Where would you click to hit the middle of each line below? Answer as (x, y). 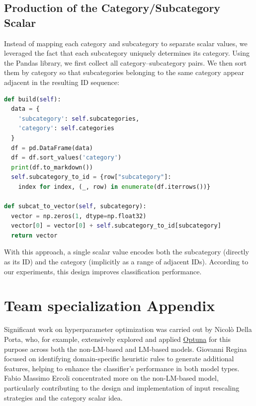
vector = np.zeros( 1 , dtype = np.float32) (79, 216)
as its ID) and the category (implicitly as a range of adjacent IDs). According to (126, 262)
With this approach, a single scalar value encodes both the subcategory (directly (127, 252)
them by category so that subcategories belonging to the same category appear (124, 72)
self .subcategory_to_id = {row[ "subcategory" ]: (91, 177)
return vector (34, 235)
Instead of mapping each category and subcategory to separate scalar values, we (126, 43)
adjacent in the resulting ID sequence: (62, 82)
